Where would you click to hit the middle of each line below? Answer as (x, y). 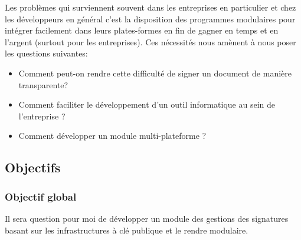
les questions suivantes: (46, 53)
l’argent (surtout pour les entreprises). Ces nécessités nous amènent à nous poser (150, 41)
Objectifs (33, 167)
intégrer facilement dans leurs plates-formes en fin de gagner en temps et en (142, 30)
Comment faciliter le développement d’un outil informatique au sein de (147, 104)
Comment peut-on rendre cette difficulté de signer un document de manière (155, 73)
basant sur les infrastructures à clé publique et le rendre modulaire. (127, 230)
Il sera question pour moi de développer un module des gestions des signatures (147, 218)
